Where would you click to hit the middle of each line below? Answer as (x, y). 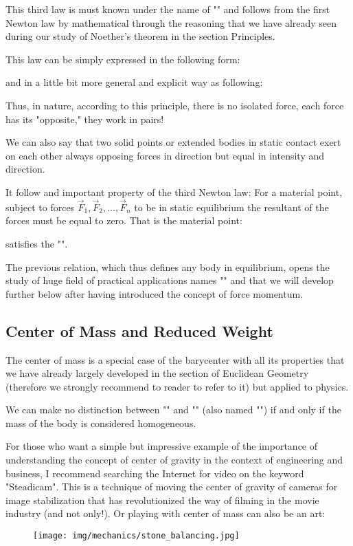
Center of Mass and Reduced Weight (139, 330)
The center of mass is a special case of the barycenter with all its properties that (175, 359)
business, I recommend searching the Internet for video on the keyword (155, 473)
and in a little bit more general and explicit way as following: (134, 82)
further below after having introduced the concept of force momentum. (155, 293)
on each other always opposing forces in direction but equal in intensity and (165, 155)
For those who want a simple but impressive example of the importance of (162, 446)
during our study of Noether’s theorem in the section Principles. (140, 36)
